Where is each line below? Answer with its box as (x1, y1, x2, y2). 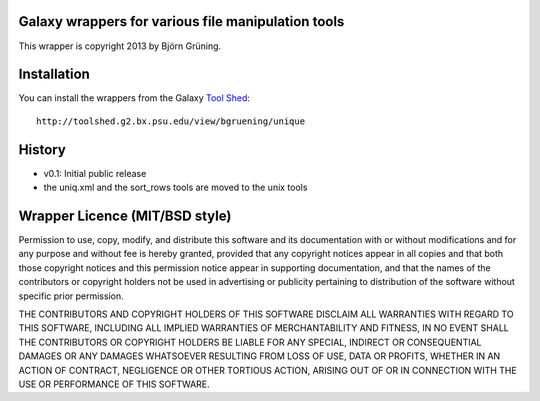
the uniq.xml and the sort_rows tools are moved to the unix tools (43, 181, 308, 194)
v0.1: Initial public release (43, 167, 147, 179)
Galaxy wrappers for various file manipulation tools (18, 13, 345, 30)
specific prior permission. (18, 290, 124, 302)
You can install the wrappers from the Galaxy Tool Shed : (18, 92, 250, 104)
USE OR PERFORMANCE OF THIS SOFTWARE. (18, 378, 210, 390)
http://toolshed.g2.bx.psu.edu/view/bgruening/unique (36, 115, 305, 127)
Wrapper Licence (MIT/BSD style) (18, 207, 232, 224)
